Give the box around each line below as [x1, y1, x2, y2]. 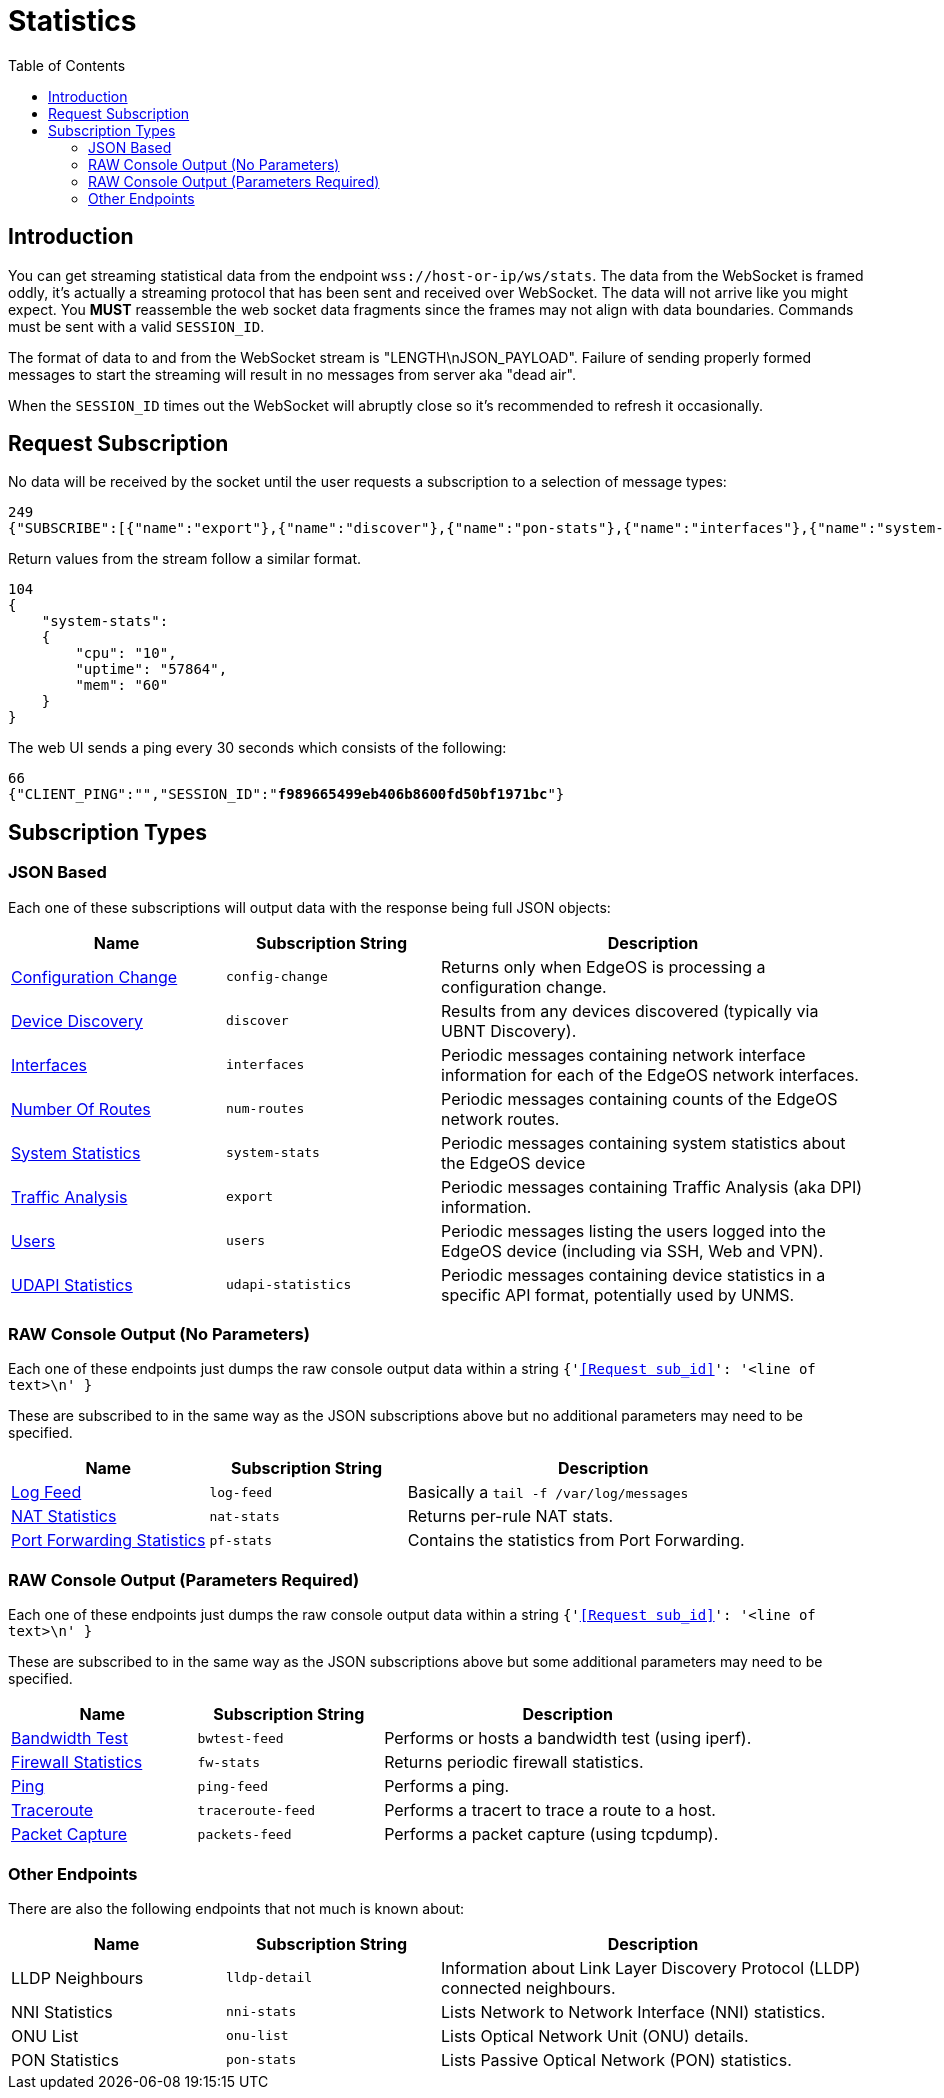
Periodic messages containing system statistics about [441, 1132, 846, 1153]
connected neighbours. [441, 1977, 616, 1998]
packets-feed [197, 1826, 292, 1842]
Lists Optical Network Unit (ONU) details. [441, 2025, 749, 2046]
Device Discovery [11, 1010, 143, 1031]
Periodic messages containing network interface [441, 1044, 806, 1065]
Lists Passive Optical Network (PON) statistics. [441, 2049, 792, 2070]
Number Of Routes [11, 1098, 151, 1119]
